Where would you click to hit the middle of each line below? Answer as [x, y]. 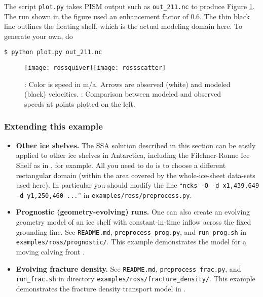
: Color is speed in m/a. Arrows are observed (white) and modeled [127, 84]
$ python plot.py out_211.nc [53, 52]
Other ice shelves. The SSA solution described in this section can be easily [136, 145]
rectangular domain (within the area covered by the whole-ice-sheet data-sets [136, 175]
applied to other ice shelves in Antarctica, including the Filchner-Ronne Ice [133, 155]
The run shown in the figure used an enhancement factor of [96, 16]
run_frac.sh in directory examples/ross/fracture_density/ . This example [136, 279]
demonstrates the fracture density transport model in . [101, 288]
